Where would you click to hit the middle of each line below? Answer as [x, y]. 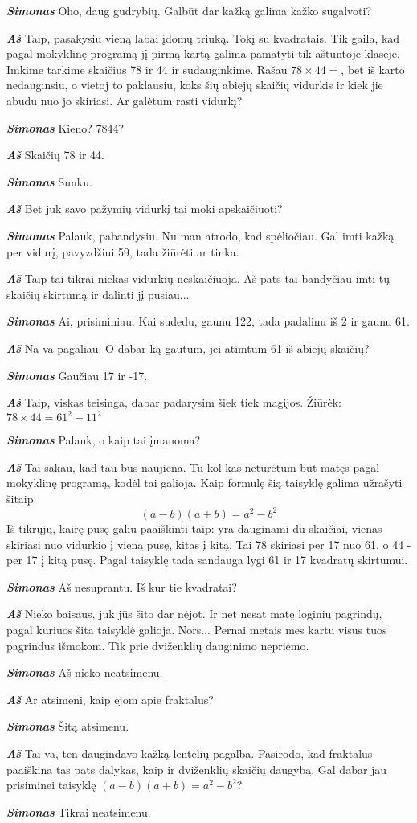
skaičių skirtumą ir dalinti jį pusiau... [98, 294]
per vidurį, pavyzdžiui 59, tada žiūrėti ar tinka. [123, 251]
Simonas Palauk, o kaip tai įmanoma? [104, 440]
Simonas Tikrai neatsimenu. [79, 811]
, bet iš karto [373, 69]
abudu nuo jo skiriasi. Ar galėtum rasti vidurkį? [125, 100]
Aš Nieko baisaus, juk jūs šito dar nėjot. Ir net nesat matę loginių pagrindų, [194, 614]
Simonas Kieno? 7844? [65, 127]
